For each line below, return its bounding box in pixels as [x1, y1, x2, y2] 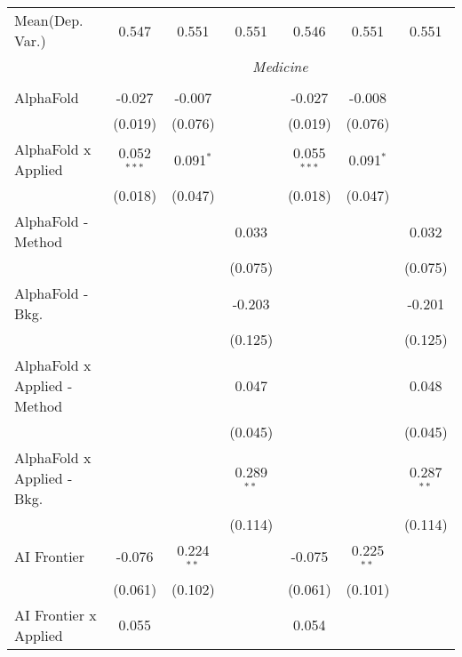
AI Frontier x [14, 604, 97, 625]
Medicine [252, 56, 308, 76]
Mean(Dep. [14, 10, 84, 30]
